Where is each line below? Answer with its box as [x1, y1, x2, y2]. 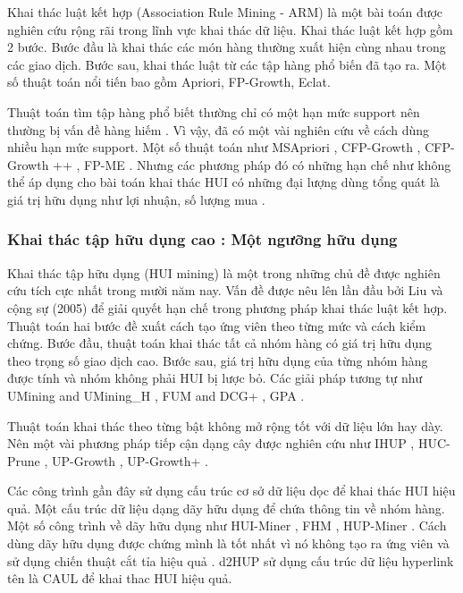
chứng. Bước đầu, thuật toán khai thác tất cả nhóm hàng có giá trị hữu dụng [7, 334, 433, 352]
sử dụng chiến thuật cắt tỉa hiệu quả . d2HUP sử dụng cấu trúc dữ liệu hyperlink [7, 551, 454, 570]
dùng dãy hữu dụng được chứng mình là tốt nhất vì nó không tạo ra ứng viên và [7, 534, 450, 553]
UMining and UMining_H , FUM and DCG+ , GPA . [7, 385, 305, 404]
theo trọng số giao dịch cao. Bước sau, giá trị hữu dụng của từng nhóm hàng [7, 351, 428, 369]
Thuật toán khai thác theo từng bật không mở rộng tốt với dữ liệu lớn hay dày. [7, 416, 443, 435]
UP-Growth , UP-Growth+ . [52, 451, 208, 470]
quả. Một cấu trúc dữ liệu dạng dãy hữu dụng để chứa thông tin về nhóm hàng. [7, 498, 445, 517]
